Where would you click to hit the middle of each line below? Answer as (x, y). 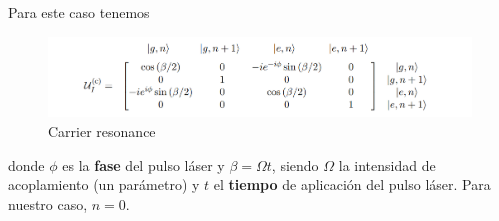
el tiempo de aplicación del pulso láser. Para (352, 184)
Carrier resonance (102, 131)
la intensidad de (387, 164)
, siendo (295, 164)
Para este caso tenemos (79, 12)
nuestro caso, (48, 203)
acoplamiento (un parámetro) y (104, 184)
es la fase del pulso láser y (143, 164)
